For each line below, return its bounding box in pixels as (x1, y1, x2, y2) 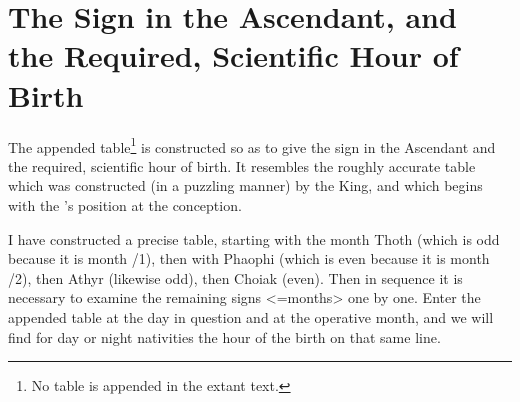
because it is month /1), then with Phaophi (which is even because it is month (8, 248, 490, 269)
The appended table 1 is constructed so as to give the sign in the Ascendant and (8, 133, 496, 157)
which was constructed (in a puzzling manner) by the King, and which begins (8, 175, 483, 196)
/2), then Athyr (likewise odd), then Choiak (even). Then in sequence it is (8, 267, 463, 288)
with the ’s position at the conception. (8, 194, 242, 215)
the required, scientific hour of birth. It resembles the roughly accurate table (8, 155, 476, 176)
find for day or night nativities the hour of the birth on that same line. (8, 326, 441, 347)
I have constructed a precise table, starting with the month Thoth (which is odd (8, 228, 500, 249)
